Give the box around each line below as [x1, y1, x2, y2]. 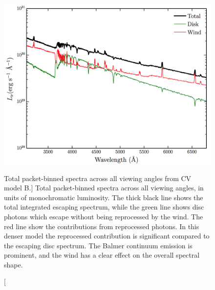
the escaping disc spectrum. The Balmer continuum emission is [4, 240, 193, 250]
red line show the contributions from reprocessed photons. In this [4, 221, 199, 231]
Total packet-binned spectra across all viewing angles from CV [4, 173, 192, 183]
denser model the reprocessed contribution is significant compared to [4, 231, 210, 241]
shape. [4, 260, 23, 270]
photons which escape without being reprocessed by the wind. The [4, 211, 203, 222]
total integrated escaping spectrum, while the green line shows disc [4, 202, 204, 212]
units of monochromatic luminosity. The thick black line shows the [4, 192, 203, 202]
